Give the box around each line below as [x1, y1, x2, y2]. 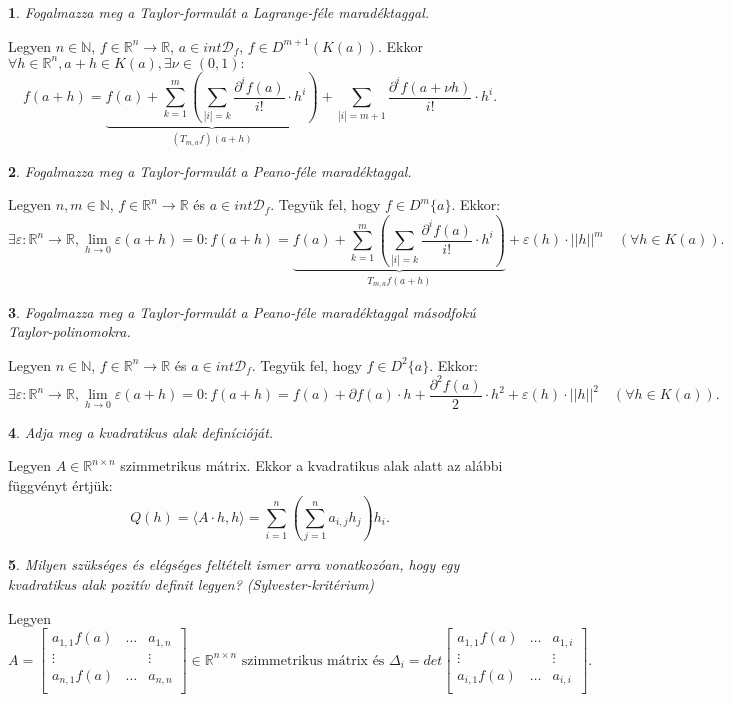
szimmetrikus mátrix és [241, 653, 385, 668]
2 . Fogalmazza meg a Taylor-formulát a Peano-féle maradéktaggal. [8, 160, 412, 181]
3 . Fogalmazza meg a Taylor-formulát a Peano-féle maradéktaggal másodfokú [8, 301, 476, 322]
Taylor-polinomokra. [8, 321, 131, 342]
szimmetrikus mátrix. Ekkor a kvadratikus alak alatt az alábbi [120, 455, 503, 476]
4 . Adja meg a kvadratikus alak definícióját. [8, 421, 274, 442]
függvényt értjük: [8, 475, 113, 496]
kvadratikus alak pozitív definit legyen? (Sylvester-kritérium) [8, 573, 375, 594]
